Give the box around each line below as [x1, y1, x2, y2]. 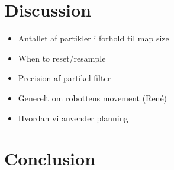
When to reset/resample [18, 52, 106, 64]
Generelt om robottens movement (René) [18, 91, 167, 104]
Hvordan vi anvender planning [18, 111, 128, 124]
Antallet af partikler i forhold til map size [18, 32, 169, 44]
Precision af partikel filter [18, 72, 111, 84]
